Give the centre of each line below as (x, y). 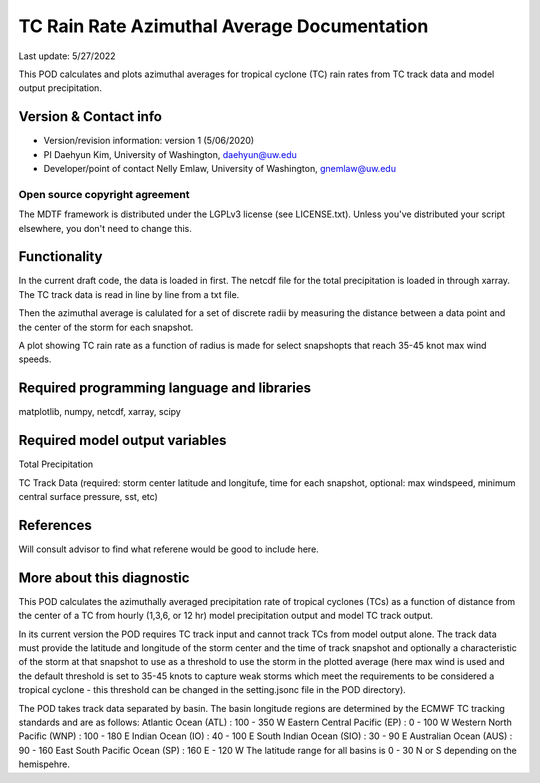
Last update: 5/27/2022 (67, 56)
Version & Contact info (90, 116)
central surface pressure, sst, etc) (88, 496)
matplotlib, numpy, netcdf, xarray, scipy (100, 412)
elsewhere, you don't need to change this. (105, 228)
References (55, 525)
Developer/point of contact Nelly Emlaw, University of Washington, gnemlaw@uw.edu (220, 169)
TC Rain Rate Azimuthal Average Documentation (223, 26)
